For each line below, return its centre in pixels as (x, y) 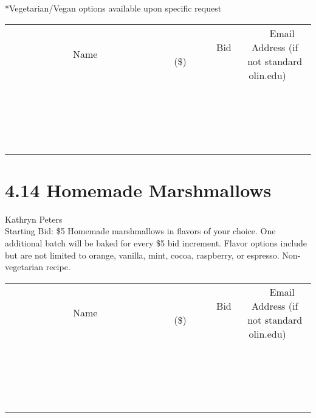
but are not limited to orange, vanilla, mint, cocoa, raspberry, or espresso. (142, 255)
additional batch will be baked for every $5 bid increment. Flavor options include (156, 242)
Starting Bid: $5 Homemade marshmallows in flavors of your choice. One (140, 231)
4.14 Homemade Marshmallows (138, 190)
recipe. (58, 267)
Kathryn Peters (34, 219)
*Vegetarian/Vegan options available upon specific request (113, 8)
